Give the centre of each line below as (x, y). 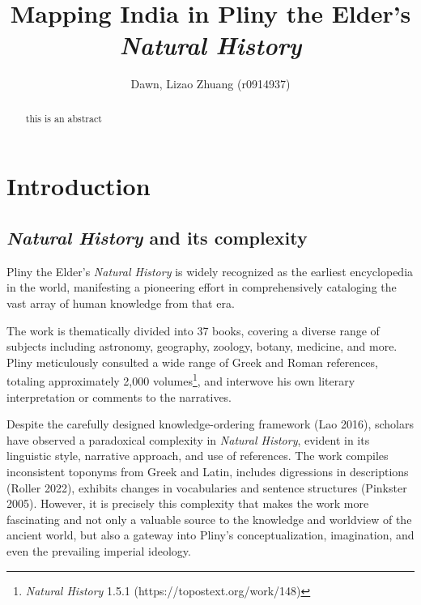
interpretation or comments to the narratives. (119, 396)
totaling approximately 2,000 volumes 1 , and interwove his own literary (181, 379)
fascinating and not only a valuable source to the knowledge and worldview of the (209, 519)
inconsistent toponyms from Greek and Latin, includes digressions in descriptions (208, 471)
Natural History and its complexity (157, 237)
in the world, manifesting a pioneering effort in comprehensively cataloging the (202, 287)
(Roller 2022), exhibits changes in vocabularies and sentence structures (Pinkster (207, 487)
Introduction (79, 186)
